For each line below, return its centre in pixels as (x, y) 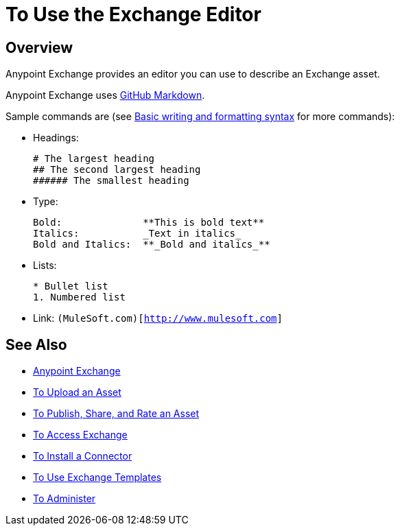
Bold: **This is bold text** (149, 223)
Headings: (56, 138)
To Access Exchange (80, 435)
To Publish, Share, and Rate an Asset (116, 414)
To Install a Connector (83, 456)
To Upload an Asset (77, 392)
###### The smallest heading (111, 181)
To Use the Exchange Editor (133, 14)
